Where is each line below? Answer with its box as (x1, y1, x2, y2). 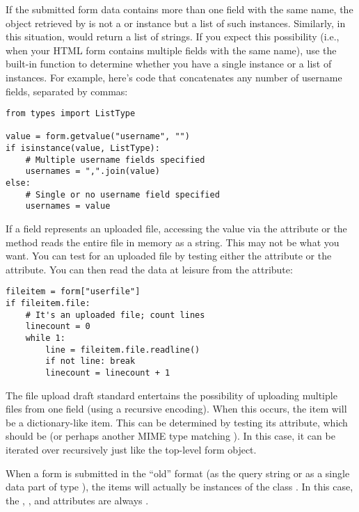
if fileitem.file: (6, 298, 90, 309)
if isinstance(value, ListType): (6, 143, 160, 154)
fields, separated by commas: (6, 83, 128, 98)
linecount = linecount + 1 (45, 368, 170, 378)
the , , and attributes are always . (6, 493, 149, 507)
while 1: (25, 333, 65, 344)
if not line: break (45, 356, 136, 367)
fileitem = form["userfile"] (6, 287, 141, 297)
